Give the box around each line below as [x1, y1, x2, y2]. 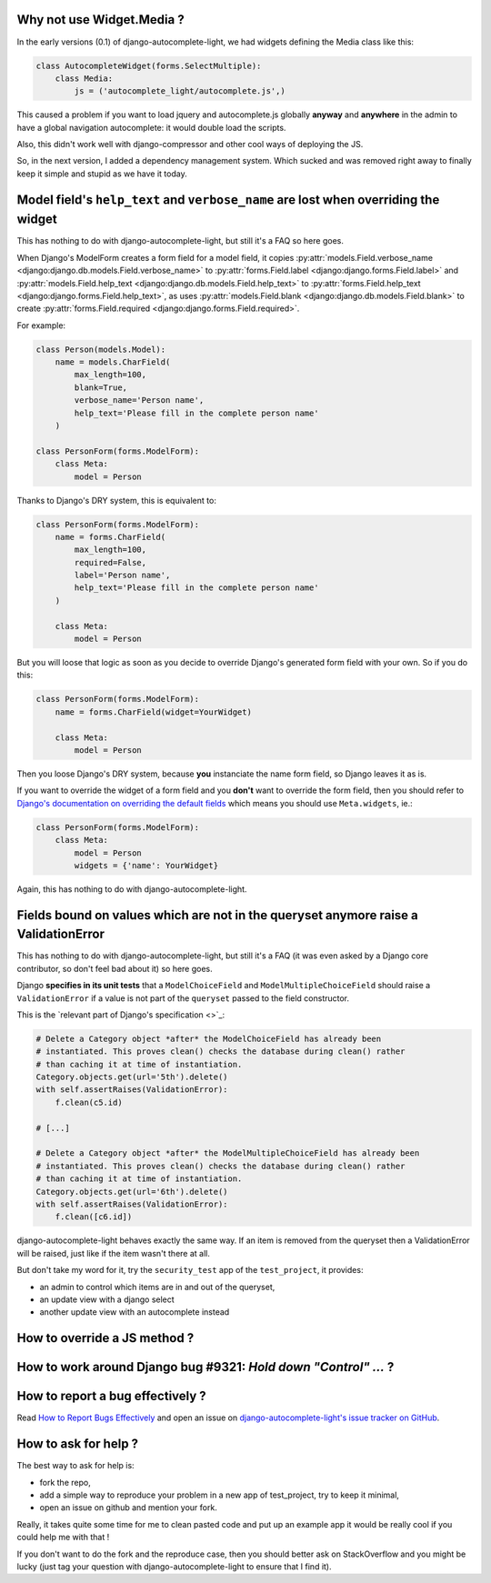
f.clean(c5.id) [55, 1097, 123, 1107]
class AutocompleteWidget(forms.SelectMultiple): [35, 60, 262, 71]
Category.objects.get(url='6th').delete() [35, 1187, 228, 1197]
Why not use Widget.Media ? [16, 12, 185, 27]
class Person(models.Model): [35, 344, 166, 355]
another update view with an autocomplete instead [39, 1307, 230, 1317]
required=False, [74, 557, 147, 567]
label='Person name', [74, 570, 171, 581]
